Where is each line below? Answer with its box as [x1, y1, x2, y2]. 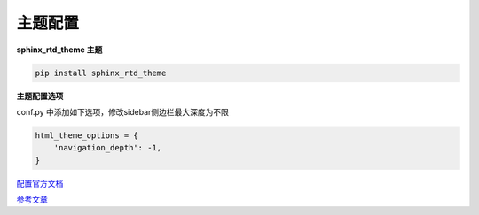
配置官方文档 [16, 178, 64, 188]
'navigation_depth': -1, [53, 142, 162, 153]
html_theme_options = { [35, 130, 139, 141]
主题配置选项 [16, 90, 64, 101]
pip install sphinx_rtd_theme [35, 67, 167, 78]
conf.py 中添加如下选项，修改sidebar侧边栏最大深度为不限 [16, 106, 230, 117]
